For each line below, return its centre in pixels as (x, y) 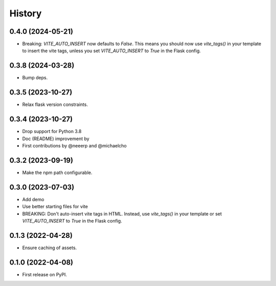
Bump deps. (35, 78)
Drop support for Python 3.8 (52, 131)
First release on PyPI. (45, 274)
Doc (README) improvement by (56, 139)
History (26, 13)
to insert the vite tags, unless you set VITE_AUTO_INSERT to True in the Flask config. (112, 51)
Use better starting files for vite (55, 207)
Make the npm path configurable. (57, 172)
